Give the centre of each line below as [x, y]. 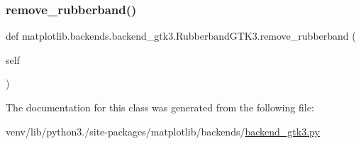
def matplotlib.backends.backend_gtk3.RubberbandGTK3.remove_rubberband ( [181, 36]
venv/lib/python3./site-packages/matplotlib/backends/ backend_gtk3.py [163, 131]
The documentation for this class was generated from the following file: [160, 107]
